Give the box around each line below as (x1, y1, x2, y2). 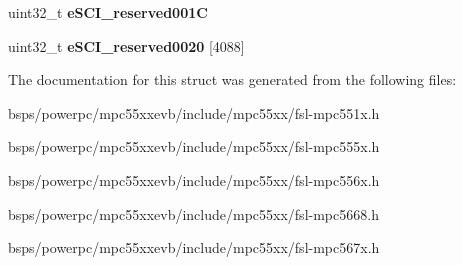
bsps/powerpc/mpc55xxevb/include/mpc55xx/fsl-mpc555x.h (8, 136, 380, 157)
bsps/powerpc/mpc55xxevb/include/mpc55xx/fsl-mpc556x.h (8, 169, 380, 190)
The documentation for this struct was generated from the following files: (8, 69, 457, 90)
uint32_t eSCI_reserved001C (8, 2, 208, 22)
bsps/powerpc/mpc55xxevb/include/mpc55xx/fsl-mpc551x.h (8, 102, 380, 123)
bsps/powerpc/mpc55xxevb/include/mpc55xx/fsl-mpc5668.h (8, 203, 379, 224)
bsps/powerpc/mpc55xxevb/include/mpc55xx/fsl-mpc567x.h (8, 237, 380, 258)
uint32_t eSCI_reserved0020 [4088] (8, 35, 245, 56)
